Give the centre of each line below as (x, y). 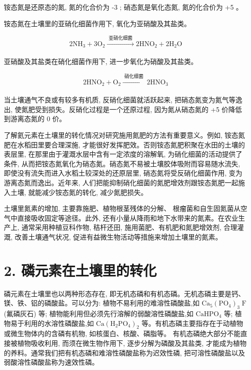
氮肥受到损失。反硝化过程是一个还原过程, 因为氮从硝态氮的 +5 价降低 (132, 109)
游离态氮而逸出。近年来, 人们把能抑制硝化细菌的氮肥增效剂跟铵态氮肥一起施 (125, 182)
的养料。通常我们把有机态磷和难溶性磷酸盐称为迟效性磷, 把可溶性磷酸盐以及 (125, 352)
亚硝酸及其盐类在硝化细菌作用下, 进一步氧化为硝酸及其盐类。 (101, 61)
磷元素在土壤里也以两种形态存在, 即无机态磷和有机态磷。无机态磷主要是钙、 (125, 293)
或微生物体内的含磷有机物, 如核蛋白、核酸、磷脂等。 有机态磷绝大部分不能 (122, 333)
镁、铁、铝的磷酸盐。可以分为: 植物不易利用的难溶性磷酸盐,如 (102, 303)
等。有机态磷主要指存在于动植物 (192, 323)
